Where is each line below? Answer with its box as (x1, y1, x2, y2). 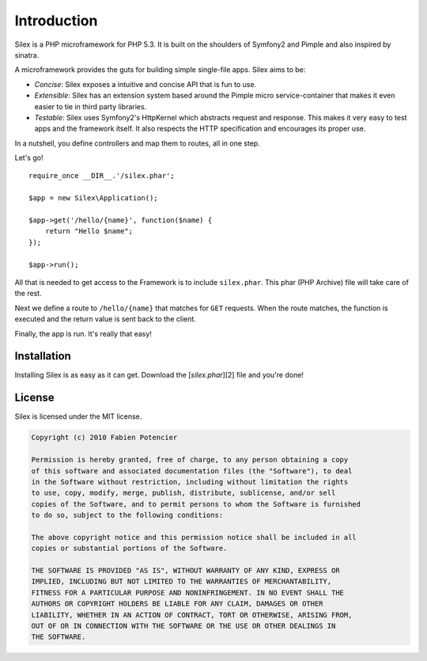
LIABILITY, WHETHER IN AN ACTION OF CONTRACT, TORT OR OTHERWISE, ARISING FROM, (31, 610, 353, 619)
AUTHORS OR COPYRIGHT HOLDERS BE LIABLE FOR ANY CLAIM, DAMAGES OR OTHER (31, 599, 323, 609)
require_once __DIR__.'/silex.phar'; (28, 171, 176, 180)
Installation (14, 349, 71, 363)
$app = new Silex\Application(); (28, 194, 158, 203)
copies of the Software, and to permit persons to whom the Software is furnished (31, 500, 361, 508)
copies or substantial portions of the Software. (31, 544, 228, 553)
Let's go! (14, 153, 43, 162)
